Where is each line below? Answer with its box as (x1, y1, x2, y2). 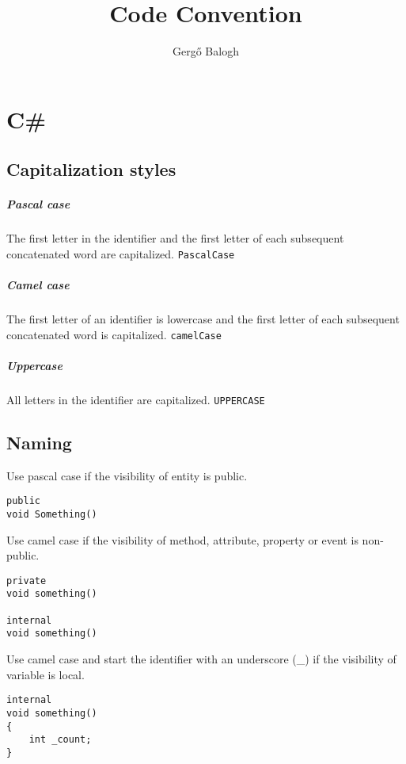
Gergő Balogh (173, 43, 239, 59)
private (6, 575, 47, 586)
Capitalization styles (6, 157, 176, 181)
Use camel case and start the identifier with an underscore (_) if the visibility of (6, 651, 397, 667)
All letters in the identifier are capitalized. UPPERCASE (6, 391, 265, 407)
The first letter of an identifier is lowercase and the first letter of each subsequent (6, 311, 400, 327)
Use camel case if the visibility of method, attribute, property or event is (6, 531, 359, 548)
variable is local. (6, 666, 85, 682)
